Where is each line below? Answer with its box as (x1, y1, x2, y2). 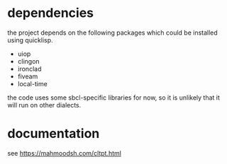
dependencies (7, 5, 94, 21)
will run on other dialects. (7, 100, 82, 109)
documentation (7, 126, 100, 142)
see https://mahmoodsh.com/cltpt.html (7, 148, 122, 157)
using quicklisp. (7, 35, 53, 44)
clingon (17, 57, 40, 65)
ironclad (17, 64, 42, 73)
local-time (17, 79, 48, 88)
